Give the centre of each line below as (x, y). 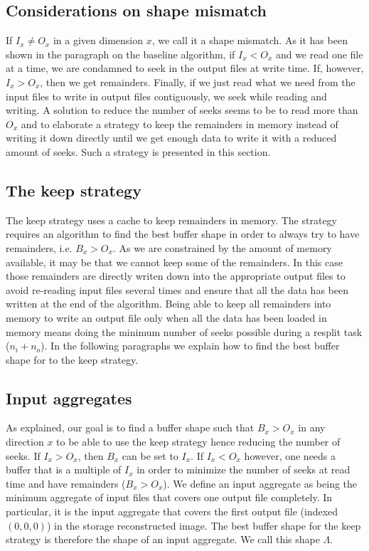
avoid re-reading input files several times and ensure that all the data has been (177, 289)
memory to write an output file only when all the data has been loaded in (166, 317)
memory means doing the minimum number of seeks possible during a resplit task (184, 331)
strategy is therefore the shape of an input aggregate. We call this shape (163, 539)
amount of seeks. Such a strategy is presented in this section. (138, 151)
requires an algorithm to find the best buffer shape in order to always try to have (183, 234)
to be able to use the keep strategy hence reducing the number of (198, 442)
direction (25, 442)
